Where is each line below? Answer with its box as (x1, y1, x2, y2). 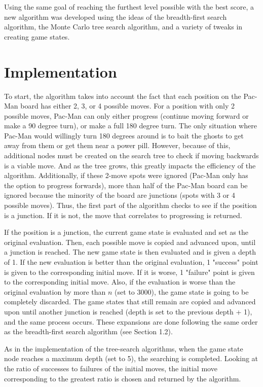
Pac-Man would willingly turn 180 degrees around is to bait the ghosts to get (4, 130, 244, 140)
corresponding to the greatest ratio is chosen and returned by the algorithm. (4, 373, 241, 383)
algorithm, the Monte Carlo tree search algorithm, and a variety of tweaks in (4, 21, 243, 32)
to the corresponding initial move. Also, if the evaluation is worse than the (4, 276, 236, 287)
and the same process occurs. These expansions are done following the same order (4, 316, 258, 327)
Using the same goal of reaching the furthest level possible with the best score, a (4, 2, 254, 12)
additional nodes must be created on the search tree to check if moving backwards (4, 150, 259, 161)
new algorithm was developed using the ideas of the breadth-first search (4, 11, 227, 22)
